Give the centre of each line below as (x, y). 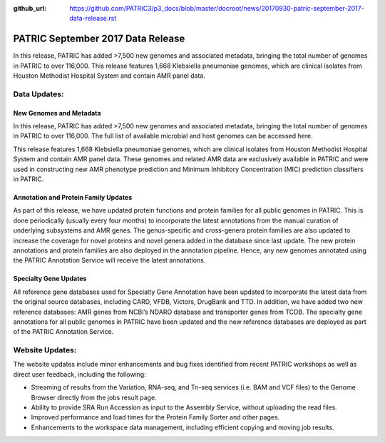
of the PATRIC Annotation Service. (63, 332)
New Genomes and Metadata (57, 113)
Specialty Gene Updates (50, 279)
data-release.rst (93, 19)
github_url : (30, 8)
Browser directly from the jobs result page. (94, 397)
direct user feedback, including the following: (79, 374)
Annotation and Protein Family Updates (73, 197)
